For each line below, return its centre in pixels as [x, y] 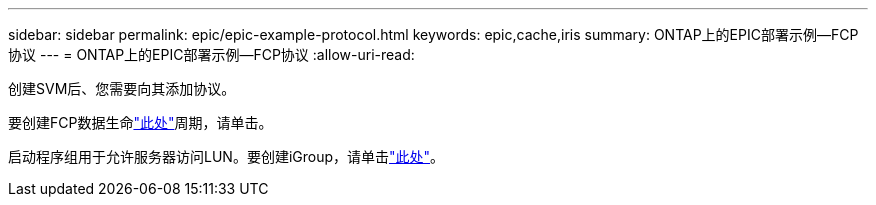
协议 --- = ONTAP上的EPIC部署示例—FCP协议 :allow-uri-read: [211, 54]
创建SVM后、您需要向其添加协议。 [122, 88]
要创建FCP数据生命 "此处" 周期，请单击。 [140, 122]
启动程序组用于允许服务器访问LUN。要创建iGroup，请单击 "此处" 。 [226, 156]
